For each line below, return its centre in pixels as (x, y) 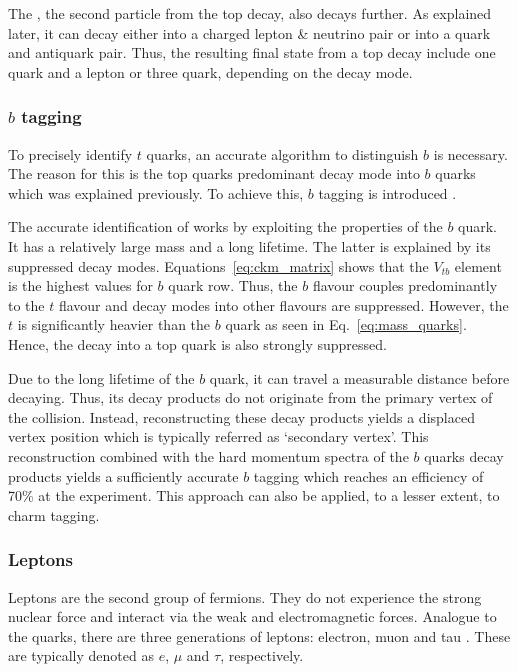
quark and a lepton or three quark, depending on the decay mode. (210, 71)
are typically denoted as (81, 655)
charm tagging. (54, 514)
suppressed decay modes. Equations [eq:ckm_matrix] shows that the (218, 265)
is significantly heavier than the (114, 324)
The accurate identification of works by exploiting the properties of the (225, 226)
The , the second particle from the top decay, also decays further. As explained (250, 13)
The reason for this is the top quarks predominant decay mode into (214, 173)
